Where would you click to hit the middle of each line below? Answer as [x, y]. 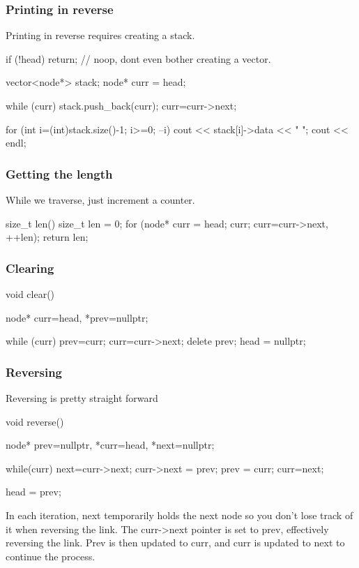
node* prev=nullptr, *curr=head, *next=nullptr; [110, 445]
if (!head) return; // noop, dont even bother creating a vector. [138, 58]
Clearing [30, 268]
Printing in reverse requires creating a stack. [100, 35]
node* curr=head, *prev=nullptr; [77, 317]
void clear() [30, 294]
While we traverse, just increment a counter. [100, 200]
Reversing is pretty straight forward [82, 398]
